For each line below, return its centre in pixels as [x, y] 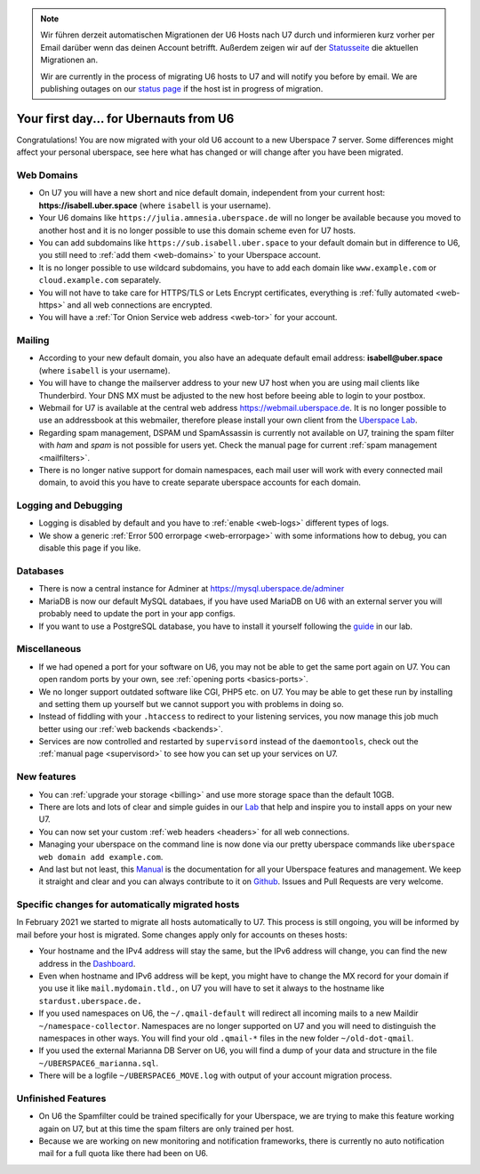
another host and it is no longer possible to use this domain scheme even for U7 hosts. [197, 230]
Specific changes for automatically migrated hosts [128, 905]
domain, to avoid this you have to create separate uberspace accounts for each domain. [200, 482]
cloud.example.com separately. [100, 280]
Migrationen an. [69, 60]
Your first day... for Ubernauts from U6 [125, 119]
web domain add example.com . [101, 856]
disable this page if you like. [90, 548]
